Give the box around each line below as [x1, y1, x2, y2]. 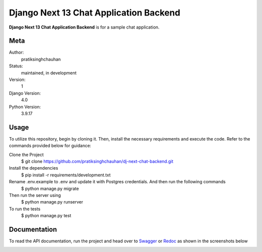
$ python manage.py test [21, 213, 71, 219]
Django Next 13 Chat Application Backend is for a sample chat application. [9, 24, 160, 30]
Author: [9, 49, 24, 55]
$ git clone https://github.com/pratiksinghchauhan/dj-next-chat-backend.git [21, 158, 174, 164]
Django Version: [9, 90, 41, 96]
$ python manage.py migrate [21, 186, 79, 191]
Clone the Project [9, 152, 44, 157]
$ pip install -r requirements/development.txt [21, 172, 111, 178]
